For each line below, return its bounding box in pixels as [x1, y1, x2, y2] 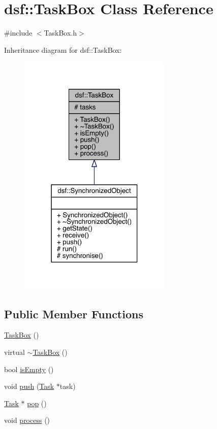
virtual [4, 346, 25, 357]
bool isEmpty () [4, 364, 54, 374]
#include [4, 27, 33, 38]
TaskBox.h [44, 27, 77, 38]
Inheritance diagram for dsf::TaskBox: [4, 44, 122, 55]
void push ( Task [4, 381, 54, 391]
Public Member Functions [4, 306, 143, 321]
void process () [4, 415, 50, 425]
